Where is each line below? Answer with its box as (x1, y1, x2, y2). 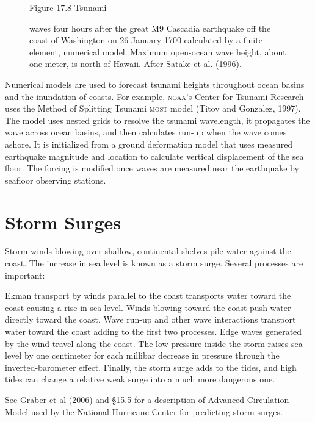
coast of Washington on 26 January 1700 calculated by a (29, 34, 241, 46)
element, (29, 45, 60, 58)
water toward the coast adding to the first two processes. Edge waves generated (5, 325, 302, 337)
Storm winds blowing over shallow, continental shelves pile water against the (5, 245, 291, 257)
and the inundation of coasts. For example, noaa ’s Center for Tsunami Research (5, 90, 304, 102)
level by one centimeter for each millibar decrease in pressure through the (5, 349, 280, 362)
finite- (243, 34, 266, 46)
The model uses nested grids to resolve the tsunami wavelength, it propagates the (5, 113, 310, 126)
